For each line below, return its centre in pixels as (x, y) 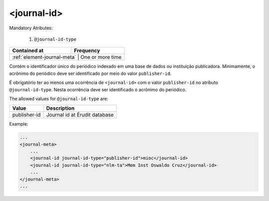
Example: (19, 124)
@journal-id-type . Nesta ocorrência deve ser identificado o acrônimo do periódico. (98, 89)
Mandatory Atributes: (31, 28)
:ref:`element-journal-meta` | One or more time (67, 57)
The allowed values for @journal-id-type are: (59, 99)
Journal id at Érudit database (80, 115)
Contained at (28, 51)
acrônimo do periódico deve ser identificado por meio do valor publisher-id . (90, 73)
